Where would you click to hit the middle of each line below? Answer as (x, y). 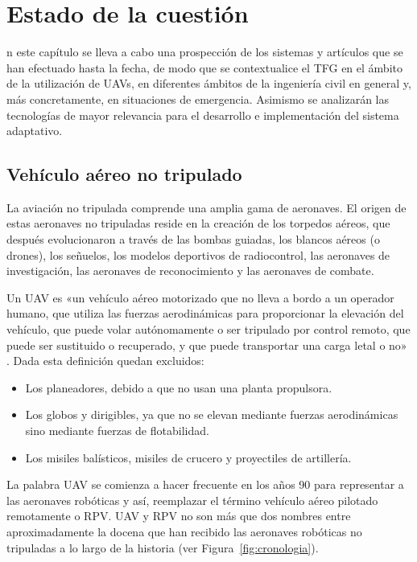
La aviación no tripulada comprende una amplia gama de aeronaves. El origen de (206, 207)
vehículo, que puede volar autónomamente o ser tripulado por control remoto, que (208, 329)
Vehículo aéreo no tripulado (124, 174)
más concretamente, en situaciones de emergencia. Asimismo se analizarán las (198, 98)
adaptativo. (35, 131)
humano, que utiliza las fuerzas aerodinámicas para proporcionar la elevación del (205, 313)
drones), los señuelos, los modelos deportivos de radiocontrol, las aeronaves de (198, 254)
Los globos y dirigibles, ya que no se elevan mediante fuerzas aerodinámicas (212, 414)
